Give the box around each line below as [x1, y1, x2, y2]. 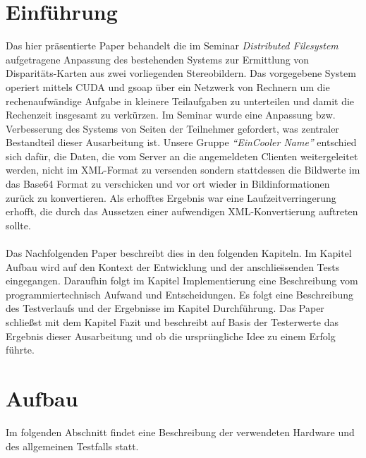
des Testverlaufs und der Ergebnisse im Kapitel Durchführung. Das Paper [6, 301, 324, 315]
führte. [6, 342, 35, 357]
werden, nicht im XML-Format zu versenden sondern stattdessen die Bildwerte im [6, 162, 360, 177]
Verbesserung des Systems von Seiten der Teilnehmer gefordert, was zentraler [6, 121, 339, 135]
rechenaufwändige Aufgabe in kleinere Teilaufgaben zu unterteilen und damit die [6, 93, 355, 108]
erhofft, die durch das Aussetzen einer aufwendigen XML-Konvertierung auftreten [6, 204, 358, 219]
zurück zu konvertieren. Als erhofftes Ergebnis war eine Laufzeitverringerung [6, 190, 336, 205]
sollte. [6, 217, 31, 232]
